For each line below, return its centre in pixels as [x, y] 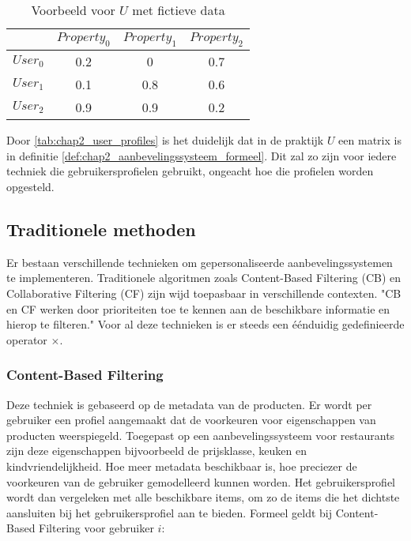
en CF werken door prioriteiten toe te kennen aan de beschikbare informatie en [198, 308]
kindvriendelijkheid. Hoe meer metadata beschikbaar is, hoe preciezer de [182, 466]
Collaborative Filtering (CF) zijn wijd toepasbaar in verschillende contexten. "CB [204, 293]
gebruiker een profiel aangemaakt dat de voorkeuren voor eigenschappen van [191, 420]
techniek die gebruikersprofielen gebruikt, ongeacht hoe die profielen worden [190, 171]
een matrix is [370, 140]
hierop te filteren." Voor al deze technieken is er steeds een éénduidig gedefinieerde [205, 324]
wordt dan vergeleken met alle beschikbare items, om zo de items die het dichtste [203, 497]
